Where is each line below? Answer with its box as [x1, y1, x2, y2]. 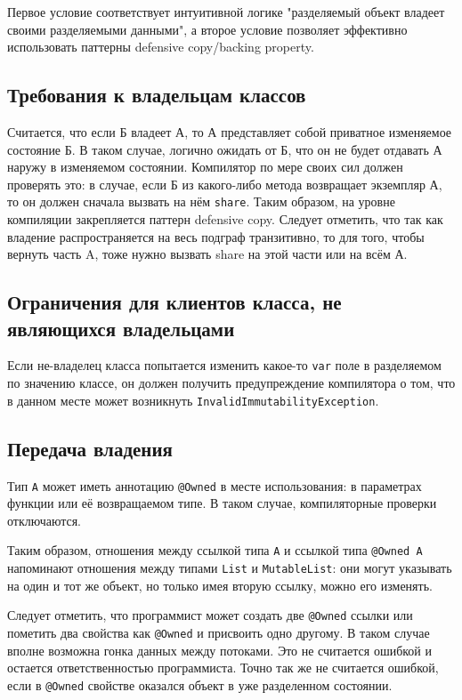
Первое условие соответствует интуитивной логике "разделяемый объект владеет [7, 3, 445, 20]
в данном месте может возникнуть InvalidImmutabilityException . [7, 390, 379, 409]
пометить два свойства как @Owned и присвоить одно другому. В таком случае [7, 623, 430, 641]
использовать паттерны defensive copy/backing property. [7, 37, 314, 56]
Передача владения [7, 434, 173, 462]
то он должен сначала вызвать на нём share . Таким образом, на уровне [7, 192, 395, 211]
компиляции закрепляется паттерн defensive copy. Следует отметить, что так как [7, 210, 443, 229]
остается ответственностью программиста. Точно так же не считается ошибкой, [7, 658, 439, 677]
